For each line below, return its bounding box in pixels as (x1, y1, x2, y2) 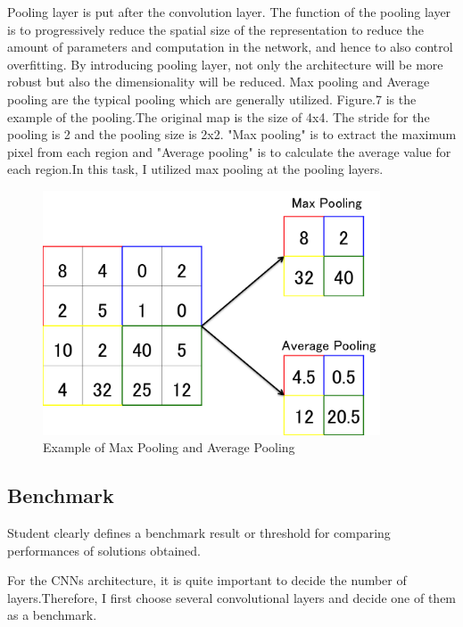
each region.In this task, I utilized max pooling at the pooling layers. (7, 160, 384, 178)
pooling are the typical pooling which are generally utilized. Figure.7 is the (7, 89, 417, 108)
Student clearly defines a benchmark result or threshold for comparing (7, 523, 391, 541)
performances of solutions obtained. (7, 540, 201, 559)
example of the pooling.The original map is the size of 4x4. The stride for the (7, 107, 430, 126)
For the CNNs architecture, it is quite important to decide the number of (7, 571, 407, 590)
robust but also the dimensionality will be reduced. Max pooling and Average (7, 72, 430, 91)
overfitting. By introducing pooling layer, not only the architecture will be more (7, 54, 443, 73)
